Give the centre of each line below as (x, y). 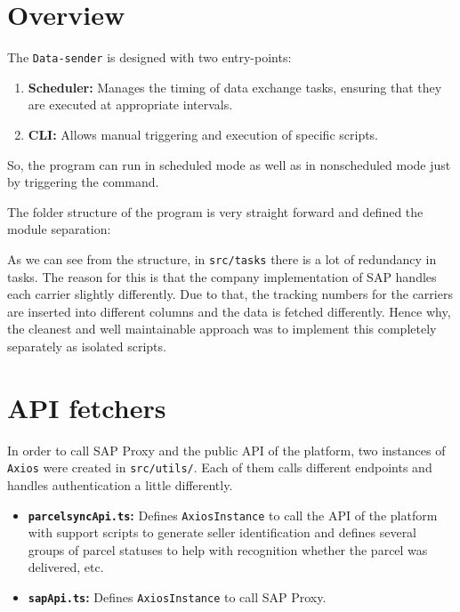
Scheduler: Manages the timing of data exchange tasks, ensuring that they (235, 87)
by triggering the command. (83, 182)
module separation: (59, 229)
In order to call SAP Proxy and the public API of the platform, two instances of (226, 450)
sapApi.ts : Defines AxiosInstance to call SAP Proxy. (177, 596)
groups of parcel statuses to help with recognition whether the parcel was (228, 549)
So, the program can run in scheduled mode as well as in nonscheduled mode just (229, 164)
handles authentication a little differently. (120, 484)
